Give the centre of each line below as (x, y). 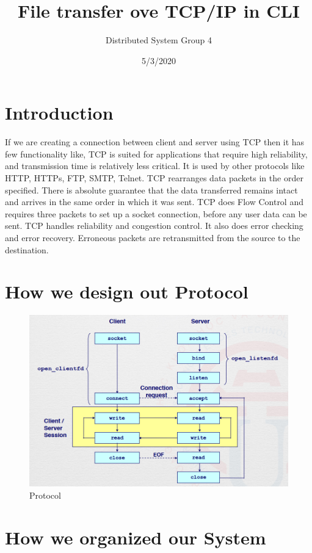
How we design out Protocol (127, 291)
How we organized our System (136, 537)
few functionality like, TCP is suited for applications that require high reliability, (156, 154)
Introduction (59, 113)
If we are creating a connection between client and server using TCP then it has (155, 142)
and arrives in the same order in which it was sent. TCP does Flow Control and (154, 202)
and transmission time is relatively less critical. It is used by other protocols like (155, 166)
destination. (27, 249)
